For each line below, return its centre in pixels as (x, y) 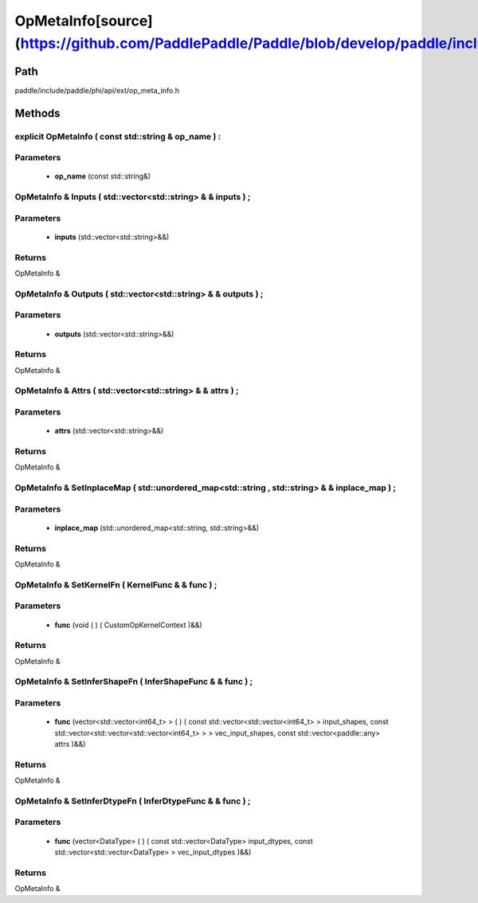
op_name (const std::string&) (103, 176)
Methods (37, 113)
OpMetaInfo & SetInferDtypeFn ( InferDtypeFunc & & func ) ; (133, 801)
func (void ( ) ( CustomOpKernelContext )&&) (128, 625)
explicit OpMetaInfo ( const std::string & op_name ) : (118, 136)
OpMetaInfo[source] (84, 21)
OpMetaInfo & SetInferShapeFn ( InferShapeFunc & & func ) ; (134, 681)
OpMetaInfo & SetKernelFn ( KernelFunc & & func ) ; (116, 584)
